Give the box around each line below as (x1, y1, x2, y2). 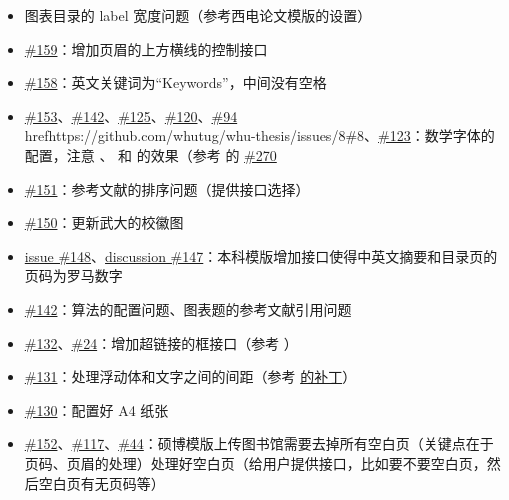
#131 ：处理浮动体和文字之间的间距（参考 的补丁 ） (24, 366, 357, 387)
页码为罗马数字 (24, 265, 123, 286)
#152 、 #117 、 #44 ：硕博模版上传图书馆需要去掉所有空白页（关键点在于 (24, 433, 494, 454)
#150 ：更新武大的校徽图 (24, 212, 184, 233)
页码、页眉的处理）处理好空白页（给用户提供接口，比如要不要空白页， (24, 452, 487, 473)
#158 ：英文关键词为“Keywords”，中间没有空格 (24, 72, 327, 93)
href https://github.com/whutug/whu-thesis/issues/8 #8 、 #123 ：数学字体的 (24, 125, 495, 146)
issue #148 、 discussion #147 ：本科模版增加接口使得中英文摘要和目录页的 (24, 245, 498, 266)
